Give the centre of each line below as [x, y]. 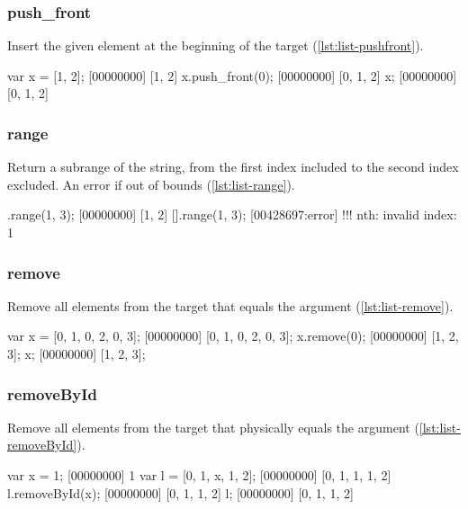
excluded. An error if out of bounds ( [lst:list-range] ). [151, 184]
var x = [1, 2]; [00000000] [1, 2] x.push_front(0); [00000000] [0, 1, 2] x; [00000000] [232, 75]
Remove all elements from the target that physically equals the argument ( [213, 427]
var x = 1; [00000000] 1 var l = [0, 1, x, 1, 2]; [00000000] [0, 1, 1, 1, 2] [199, 475]
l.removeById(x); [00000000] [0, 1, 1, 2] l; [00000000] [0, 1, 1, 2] [180, 492]
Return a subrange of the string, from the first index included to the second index [233, 167]
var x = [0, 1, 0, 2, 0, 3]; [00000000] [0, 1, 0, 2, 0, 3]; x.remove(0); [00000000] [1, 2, [233, 336]
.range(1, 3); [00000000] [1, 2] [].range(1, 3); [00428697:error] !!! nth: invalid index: [232, 214]
